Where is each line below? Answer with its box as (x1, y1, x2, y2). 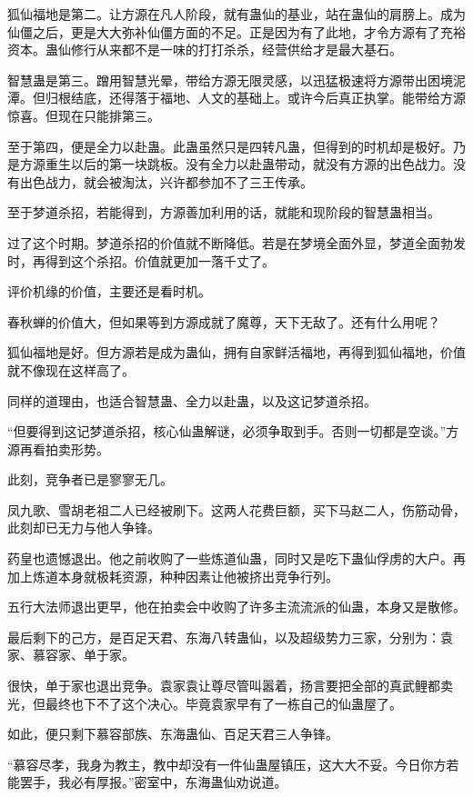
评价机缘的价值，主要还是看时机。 (7, 282, 211, 301)
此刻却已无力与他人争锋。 (7, 518, 160, 537)
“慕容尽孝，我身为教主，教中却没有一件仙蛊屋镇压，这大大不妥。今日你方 (7, 754, 447, 773)
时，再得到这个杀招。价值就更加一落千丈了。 (7, 251, 275, 270)
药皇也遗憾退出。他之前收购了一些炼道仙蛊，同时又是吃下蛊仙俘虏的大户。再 (7, 549, 466, 568)
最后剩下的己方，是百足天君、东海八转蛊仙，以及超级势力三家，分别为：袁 (7, 627, 453, 646)
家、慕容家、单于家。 (7, 645, 135, 664)
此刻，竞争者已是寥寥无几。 (7, 470, 173, 489)
